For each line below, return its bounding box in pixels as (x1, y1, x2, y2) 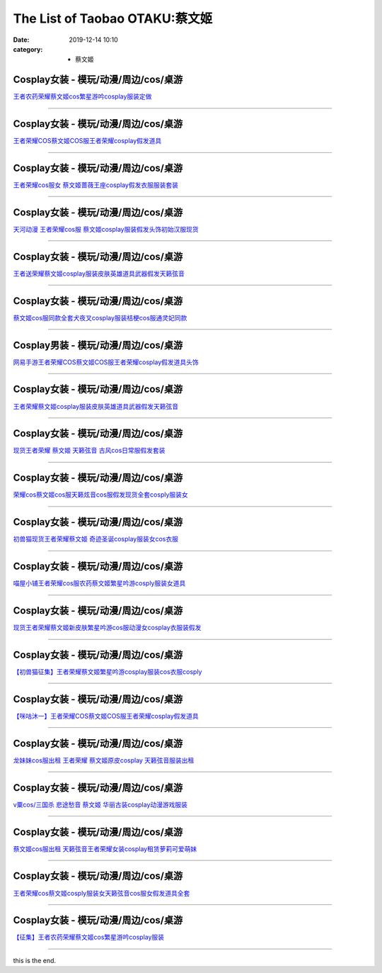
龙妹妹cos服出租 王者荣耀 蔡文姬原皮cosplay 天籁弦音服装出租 (13, 755, 195, 765)
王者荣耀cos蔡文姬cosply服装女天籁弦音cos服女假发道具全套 (13, 889, 190, 897)
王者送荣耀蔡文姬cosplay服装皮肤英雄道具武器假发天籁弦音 (13, 269, 185, 278)
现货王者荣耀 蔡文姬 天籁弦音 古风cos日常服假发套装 (13, 446, 166, 455)
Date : (13, 35, 30, 44)
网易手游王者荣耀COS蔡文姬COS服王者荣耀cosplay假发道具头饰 (13, 358, 199, 366)
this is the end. (13, 956, 57, 964)
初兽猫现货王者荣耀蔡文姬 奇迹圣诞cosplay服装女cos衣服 (13, 535, 178, 544)
